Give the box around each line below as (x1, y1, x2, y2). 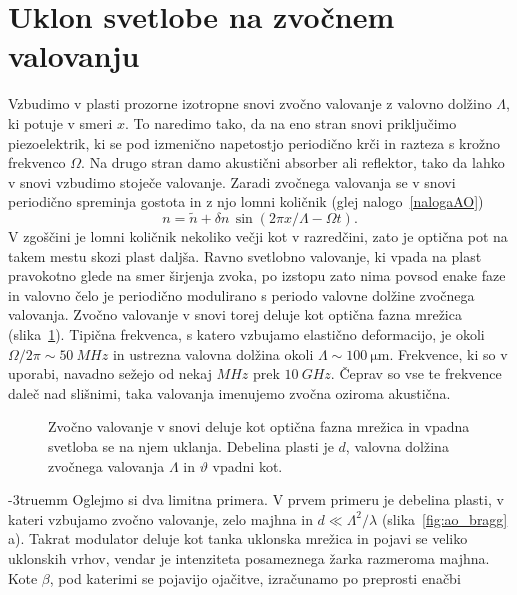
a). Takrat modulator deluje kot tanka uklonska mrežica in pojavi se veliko (8, 528, 468, 549)
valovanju (8, 35, 140, 76)
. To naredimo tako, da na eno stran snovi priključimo (125, 112, 457, 133)
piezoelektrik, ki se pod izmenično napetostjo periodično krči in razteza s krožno (8, 132, 500, 153)
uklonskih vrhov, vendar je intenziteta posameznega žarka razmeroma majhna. (8, 548, 490, 568)
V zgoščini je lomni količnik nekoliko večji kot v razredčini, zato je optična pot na (8, 226, 508, 247)
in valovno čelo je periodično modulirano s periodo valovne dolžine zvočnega (8, 284, 475, 305)
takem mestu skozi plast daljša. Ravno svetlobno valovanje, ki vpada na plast (8, 245, 482, 266)
